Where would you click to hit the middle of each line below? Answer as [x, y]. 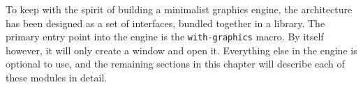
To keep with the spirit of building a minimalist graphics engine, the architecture [179, 9]
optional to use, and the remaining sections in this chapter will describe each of [175, 64]
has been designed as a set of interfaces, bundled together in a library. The [165, 23]
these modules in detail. [57, 78]
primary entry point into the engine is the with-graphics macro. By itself [165, 37]
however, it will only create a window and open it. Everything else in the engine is [181, 50]
